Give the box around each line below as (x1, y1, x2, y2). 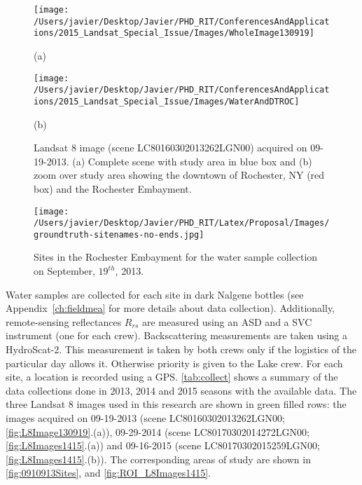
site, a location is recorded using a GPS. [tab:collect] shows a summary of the (6, 369, 338, 384)
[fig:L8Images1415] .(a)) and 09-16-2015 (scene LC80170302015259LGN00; (6, 438, 320, 453)
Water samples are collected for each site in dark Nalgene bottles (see (6, 287, 304, 301)
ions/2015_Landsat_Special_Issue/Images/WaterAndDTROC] (34, 96, 300, 107)
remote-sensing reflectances (6, 314, 122, 329)
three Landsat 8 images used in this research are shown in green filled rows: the (6, 397, 347, 411)
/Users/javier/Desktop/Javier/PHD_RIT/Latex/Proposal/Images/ (34, 218, 330, 228)
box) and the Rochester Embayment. (34, 181, 192, 196)
